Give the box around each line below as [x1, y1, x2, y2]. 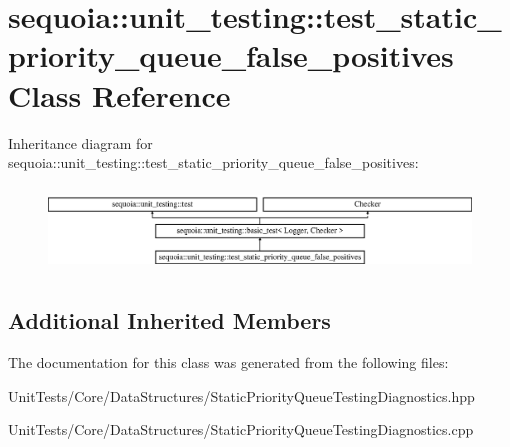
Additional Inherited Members [8, 305, 331, 336]
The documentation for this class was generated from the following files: [8, 352, 449, 373]
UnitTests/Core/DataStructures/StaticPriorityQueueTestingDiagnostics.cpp [8, 419, 474, 440]
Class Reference [8, 74, 231, 115]
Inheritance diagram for [8, 132, 153, 153]
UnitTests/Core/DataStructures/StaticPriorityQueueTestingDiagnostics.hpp [8, 385, 475, 406]
